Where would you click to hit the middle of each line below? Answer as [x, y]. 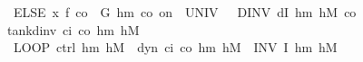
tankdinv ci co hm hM [73, 29]
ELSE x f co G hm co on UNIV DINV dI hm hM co [185, 12]
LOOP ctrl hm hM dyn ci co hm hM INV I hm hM [175, 47]
